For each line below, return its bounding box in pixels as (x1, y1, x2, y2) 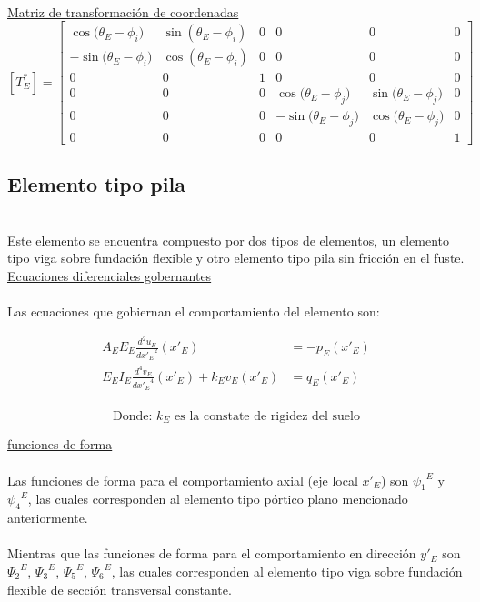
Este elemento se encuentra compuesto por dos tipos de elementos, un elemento (7, 230, 449, 249)
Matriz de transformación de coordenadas (7, 2, 239, 21)
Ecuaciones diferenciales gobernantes (7, 266, 212, 285)
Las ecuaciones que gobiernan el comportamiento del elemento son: (7, 302, 380, 321)
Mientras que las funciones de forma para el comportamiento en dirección (7, 544, 416, 563)
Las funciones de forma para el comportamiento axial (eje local (7, 470, 358, 489)
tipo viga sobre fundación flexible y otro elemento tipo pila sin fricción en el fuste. (7, 248, 465, 267)
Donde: (113, 409, 153, 423)
